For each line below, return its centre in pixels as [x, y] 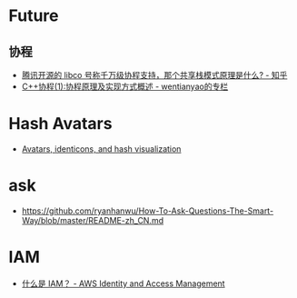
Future [34, 16]
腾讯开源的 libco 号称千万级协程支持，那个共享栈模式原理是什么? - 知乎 [154, 75]
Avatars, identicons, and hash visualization [101, 149]
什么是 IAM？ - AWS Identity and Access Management [123, 283]
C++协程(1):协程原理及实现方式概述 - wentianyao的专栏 [125, 86]
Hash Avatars [60, 124]
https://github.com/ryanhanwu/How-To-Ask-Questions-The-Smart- [148, 211]
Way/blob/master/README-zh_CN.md [93, 220]
